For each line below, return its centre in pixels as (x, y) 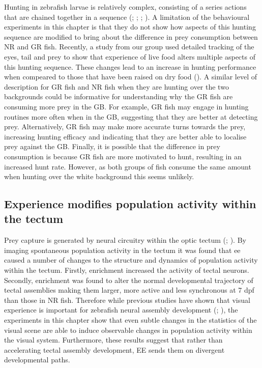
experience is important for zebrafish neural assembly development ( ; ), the (121, 310)
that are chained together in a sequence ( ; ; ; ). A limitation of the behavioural (127, 17)
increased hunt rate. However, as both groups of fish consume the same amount (128, 166)
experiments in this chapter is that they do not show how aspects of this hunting (130, 27)
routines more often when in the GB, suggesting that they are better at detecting (131, 116)
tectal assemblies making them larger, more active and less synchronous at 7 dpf (129, 290)
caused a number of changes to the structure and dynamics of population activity (131, 260)
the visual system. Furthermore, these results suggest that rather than (113, 340)
